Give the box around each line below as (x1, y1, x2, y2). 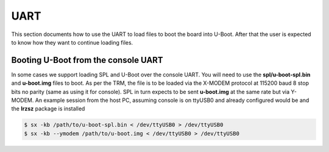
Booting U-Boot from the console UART (11, 55, 164, 65)
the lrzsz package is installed (11, 105, 85, 112)
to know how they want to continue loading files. (11, 38, 133, 46)
